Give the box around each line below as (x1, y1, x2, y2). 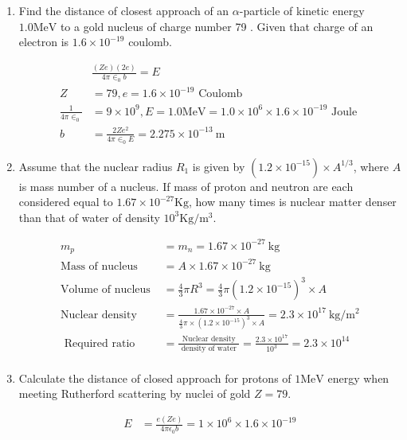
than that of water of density (18, 208, 160, 225)
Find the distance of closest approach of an (18, 2, 229, 18)
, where (353, 158, 389, 174)
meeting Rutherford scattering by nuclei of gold (18, 385, 251, 402)
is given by (192, 158, 245, 174)
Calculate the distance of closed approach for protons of (18, 369, 292, 386)
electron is (18, 33, 69, 50)
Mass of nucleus (61, 260, 138, 272)
